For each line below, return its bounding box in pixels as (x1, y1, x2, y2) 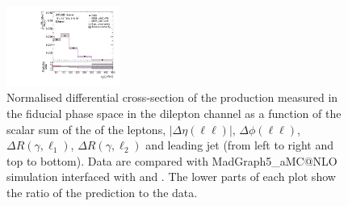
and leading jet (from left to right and (145, 137, 334, 153)
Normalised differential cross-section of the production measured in (6, 89, 338, 106)
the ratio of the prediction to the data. (6, 184, 198, 201)
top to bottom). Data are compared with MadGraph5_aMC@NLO (6, 152, 338, 169)
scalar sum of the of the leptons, (6, 120, 166, 137)
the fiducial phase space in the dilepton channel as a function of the (6, 105, 342, 122)
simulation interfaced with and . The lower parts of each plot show (6, 168, 336, 185)
